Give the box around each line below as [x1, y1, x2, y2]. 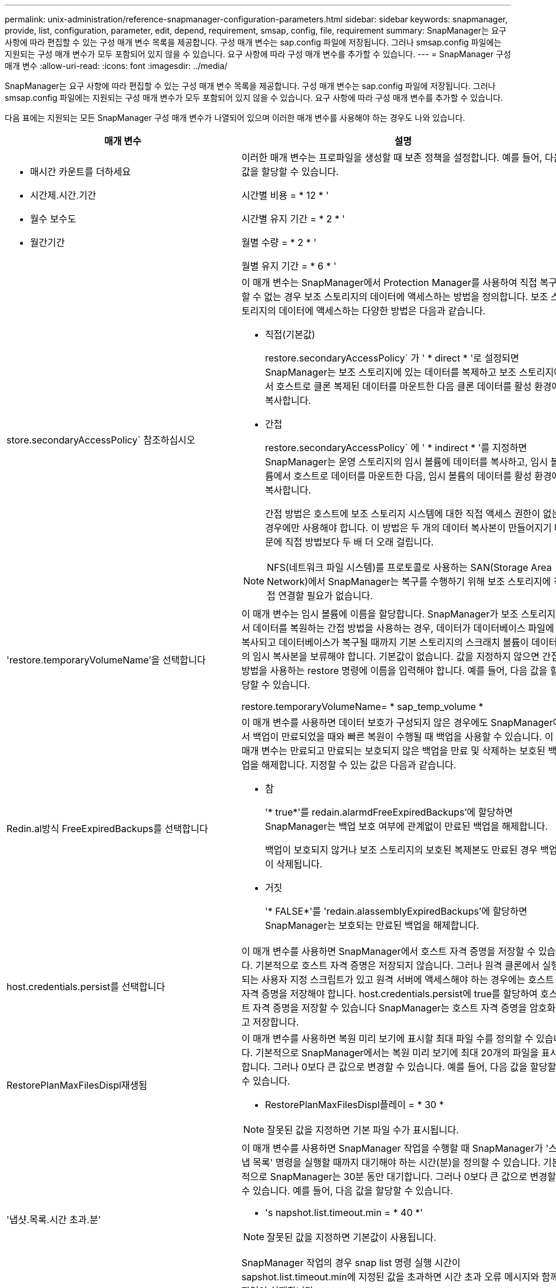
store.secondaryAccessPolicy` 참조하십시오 [6, 434, 196, 446]
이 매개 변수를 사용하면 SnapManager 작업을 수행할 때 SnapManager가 [241, 1142, 543, 1154]
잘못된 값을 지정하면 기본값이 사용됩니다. [266, 1231, 436, 1243]
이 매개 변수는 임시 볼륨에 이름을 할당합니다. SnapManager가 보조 [241, 608, 518, 620]
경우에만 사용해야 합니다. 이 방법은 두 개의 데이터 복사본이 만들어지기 [264, 522, 552, 534]
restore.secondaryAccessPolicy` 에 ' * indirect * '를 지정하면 [264, 442, 527, 454]
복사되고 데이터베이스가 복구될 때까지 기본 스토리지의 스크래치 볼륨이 [241, 636, 529, 648]
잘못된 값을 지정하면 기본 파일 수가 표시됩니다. [266, 1124, 459, 1136]
